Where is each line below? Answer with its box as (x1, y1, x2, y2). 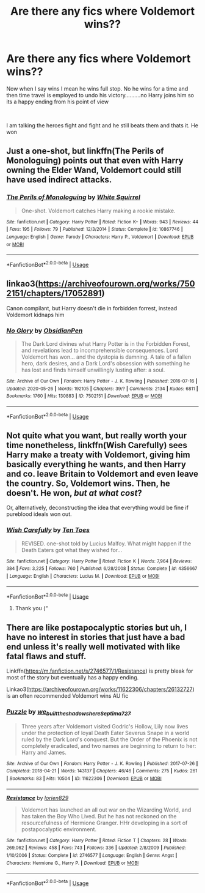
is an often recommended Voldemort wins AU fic (6, 692, 129, 700)
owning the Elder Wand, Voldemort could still (6, 165, 182, 176)
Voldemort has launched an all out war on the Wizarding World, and (21, 806, 192, 813)
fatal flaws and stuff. (6, 651, 87, 662)
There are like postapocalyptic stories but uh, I (6, 622, 187, 633)
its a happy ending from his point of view (6, 98, 109, 105)
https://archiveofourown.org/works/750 (38, 278, 195, 289)
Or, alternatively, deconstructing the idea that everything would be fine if (6, 504, 189, 512)
